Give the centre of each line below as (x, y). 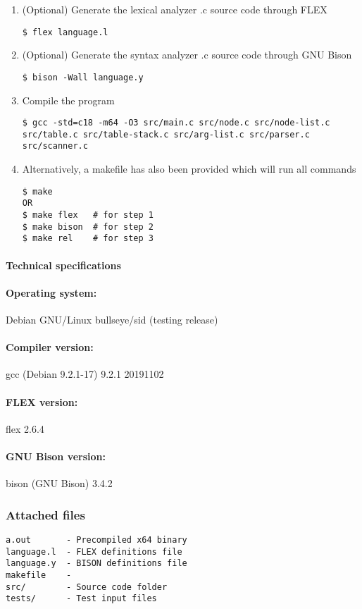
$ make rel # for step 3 (88, 239)
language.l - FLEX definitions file (94, 552)
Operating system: (51, 292)
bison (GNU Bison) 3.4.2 (59, 483)
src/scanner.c (55, 146)
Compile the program (68, 100)
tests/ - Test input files (81, 599)
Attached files (45, 514)
